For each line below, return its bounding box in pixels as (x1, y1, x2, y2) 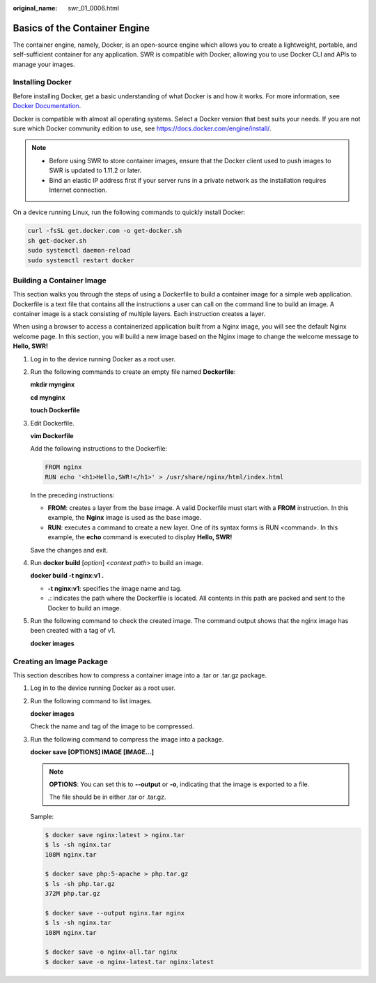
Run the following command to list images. (30, 696, 152, 705)
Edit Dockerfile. (30, 419, 75, 427)
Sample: (30, 812, 54, 820)
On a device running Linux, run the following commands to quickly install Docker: (13, 208, 246, 216)
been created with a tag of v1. (30, 626, 116, 635)
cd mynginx (30, 393, 65, 401)
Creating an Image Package (13, 656, 108, 666)
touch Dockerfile (30, 406, 80, 414)
